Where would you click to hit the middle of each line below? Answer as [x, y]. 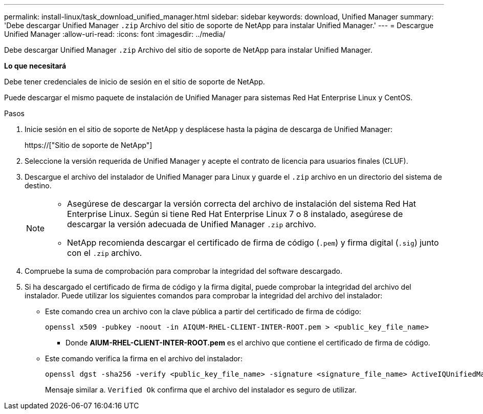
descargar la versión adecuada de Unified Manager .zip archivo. [192, 224]
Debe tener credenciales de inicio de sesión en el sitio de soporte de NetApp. [135, 82]
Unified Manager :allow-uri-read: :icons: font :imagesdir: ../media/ [115, 34]
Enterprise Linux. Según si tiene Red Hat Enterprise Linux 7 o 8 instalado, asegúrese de [235, 214]
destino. [38, 186]
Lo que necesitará [35, 66]
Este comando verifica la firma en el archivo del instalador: [144, 358]
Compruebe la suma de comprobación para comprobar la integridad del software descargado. [183, 271]
